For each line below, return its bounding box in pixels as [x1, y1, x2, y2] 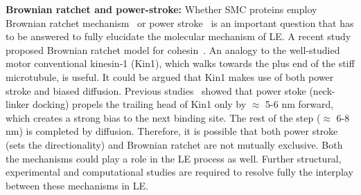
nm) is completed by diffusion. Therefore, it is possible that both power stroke [6, 124, 338, 138]
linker [6, 97, 30, 111]
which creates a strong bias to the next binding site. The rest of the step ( [6, 110, 321, 124]
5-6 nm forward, [265, 97, 334, 111]
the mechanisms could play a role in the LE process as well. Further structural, [6, 151, 342, 165]
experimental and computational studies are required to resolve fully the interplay [6, 165, 353, 179]
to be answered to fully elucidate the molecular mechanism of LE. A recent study [6, 29, 351, 44]
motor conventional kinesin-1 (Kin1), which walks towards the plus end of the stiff [6, 56, 355, 71]
